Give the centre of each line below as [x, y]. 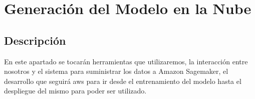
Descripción [35, 40]
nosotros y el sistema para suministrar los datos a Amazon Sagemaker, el [116, 71]
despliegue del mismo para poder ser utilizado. [75, 91]
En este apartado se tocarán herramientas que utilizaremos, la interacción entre [126, 61]
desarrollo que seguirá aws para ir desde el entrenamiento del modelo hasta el [123, 81]
